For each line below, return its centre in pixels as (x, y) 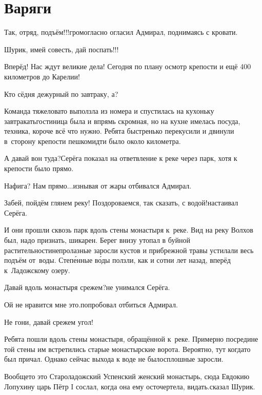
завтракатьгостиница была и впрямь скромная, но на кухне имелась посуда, (122, 121)
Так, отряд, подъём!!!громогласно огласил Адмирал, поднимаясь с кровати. (121, 32)
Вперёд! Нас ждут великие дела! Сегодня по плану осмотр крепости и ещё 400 (128, 66)
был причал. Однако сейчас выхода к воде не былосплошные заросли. (114, 359)
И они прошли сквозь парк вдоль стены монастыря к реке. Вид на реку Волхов (129, 230)
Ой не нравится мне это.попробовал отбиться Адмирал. (91, 304)
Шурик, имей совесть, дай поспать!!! (62, 49)
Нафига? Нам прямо (36, 185)
